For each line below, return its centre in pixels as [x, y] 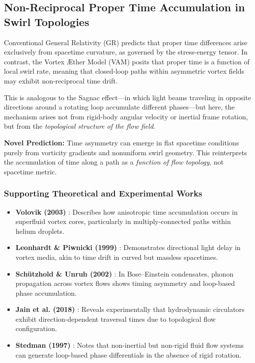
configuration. [36, 328]
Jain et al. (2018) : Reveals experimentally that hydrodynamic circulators [130, 309]
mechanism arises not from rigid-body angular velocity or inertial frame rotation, [126, 116]
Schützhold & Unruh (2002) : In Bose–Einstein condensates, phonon [125, 273]
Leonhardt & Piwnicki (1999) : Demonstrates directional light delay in [128, 247]
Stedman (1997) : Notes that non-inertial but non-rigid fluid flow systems [129, 345]
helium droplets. [40, 231]
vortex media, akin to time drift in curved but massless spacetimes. [117, 257]
